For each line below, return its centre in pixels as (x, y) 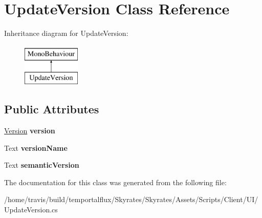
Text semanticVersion (42, 165)
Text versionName (36, 147)
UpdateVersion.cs (31, 210)
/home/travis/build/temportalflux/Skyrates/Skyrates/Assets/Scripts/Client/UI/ (131, 199)
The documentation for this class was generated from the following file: (115, 182)
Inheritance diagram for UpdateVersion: (66, 33)
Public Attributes (52, 109)
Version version (30, 131)
